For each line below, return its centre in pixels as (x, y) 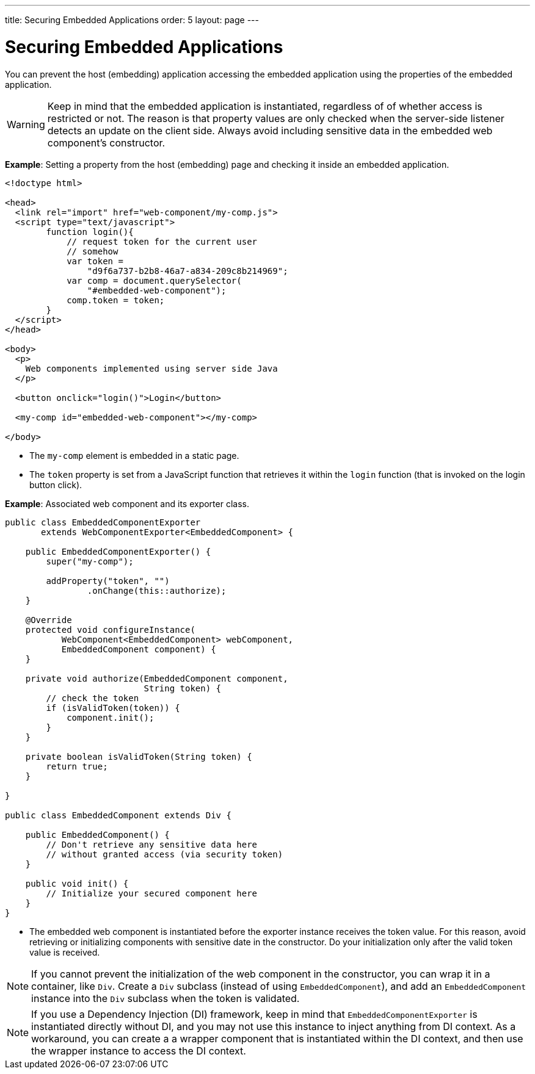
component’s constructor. (106, 142)
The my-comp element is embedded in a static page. (134, 455)
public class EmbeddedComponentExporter (103, 522)
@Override (49, 620)
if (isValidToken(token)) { (113, 708)
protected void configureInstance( (110, 629)
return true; (77, 766)
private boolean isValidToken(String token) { (139, 756)
